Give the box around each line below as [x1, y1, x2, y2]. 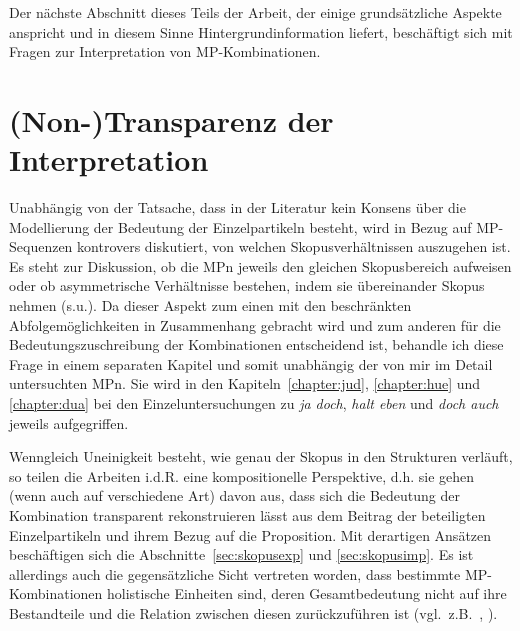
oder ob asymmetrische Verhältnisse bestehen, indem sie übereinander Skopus [9, 275, 485, 296]
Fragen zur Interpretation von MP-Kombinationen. [9, 41, 321, 62]
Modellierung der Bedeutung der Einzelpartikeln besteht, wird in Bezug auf [9, 216, 472, 237]
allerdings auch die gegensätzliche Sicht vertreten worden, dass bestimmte [9, 563, 461, 584]
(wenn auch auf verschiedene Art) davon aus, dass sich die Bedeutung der [9, 485, 461, 506]
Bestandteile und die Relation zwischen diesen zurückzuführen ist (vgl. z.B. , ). [9, 602, 498, 623]
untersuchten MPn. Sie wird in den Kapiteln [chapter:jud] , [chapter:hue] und [9, 373, 481, 394]
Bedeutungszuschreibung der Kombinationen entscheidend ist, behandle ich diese [9, 334, 504, 355]
